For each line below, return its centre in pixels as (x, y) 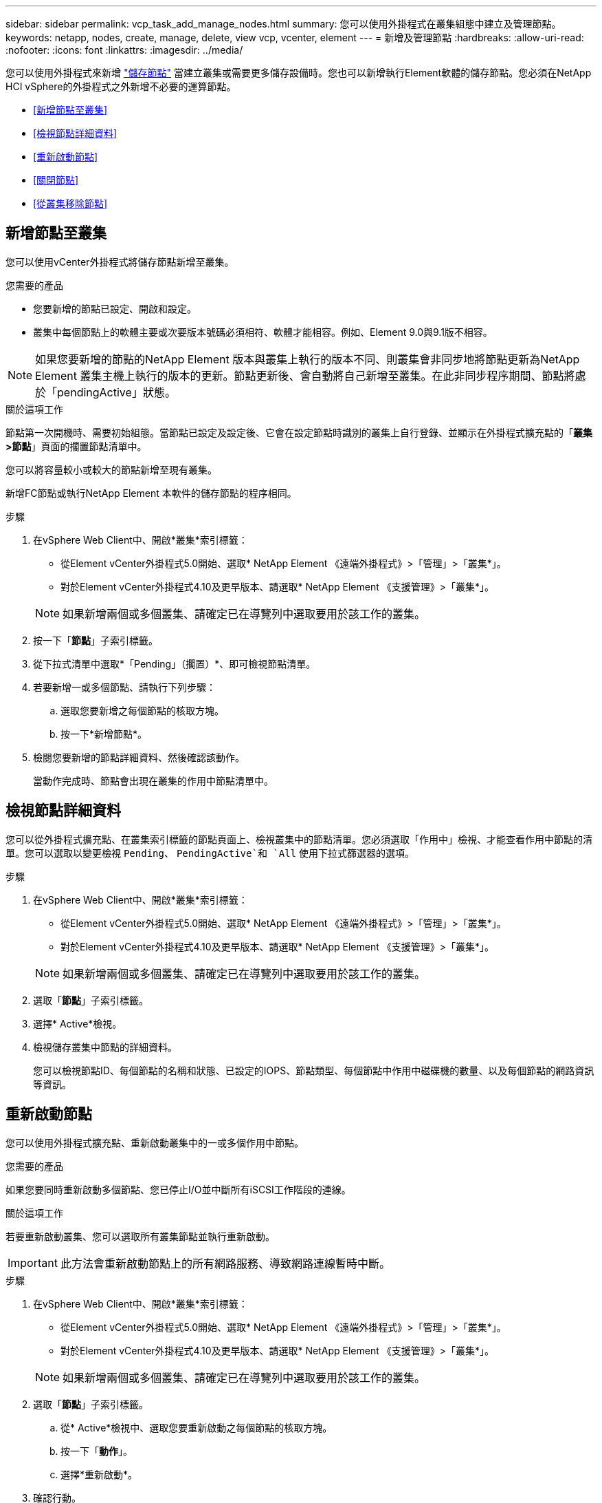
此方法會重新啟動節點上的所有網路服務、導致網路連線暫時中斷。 (225, 1263)
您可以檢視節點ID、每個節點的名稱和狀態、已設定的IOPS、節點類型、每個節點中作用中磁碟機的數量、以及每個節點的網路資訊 (314, 1070)
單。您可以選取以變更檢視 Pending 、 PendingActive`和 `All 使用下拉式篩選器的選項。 (210, 853)
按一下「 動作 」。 (97, 1451)
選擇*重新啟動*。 (99, 1474)
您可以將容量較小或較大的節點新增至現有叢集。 (111, 469)
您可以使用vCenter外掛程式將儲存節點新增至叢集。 (120, 262)
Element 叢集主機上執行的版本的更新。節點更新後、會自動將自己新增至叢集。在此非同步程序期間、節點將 (305, 375)
